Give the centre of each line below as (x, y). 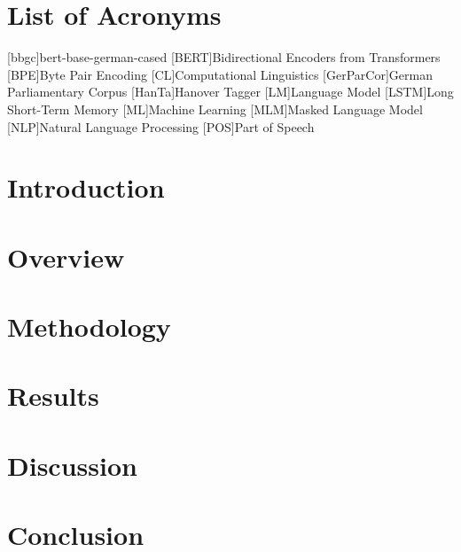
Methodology (89, 327)
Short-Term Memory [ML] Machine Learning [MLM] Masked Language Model (215, 109)
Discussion (72, 465)
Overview (66, 257)
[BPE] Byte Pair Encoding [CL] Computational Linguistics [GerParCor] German (220, 74)
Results (53, 396)
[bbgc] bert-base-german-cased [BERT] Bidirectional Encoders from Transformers (224, 57)
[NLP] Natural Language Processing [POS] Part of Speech (161, 126)
